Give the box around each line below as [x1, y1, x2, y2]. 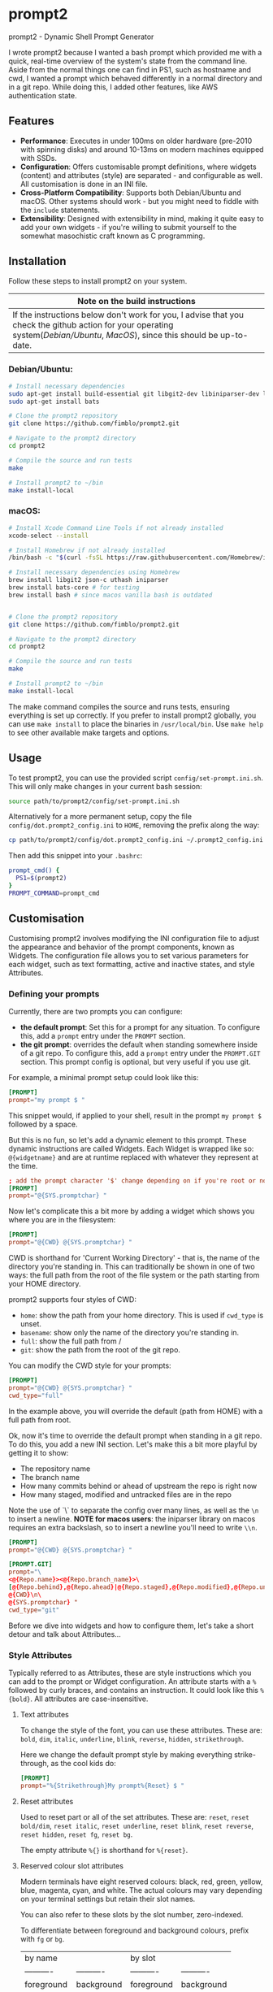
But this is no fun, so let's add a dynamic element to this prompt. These [8, 1135, 247, 1144]
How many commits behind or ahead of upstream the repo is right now [19, 1481, 258, 1491]
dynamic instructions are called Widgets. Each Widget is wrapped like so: [8, 1144, 254, 1153]
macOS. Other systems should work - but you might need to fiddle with [19, 196, 259, 206]
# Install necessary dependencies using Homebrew [8, 568, 180, 577]
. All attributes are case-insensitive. [29, 1694, 149, 1703]
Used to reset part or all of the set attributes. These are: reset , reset [19, 1812, 249, 1821]
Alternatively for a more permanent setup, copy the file [8, 812, 193, 822]
